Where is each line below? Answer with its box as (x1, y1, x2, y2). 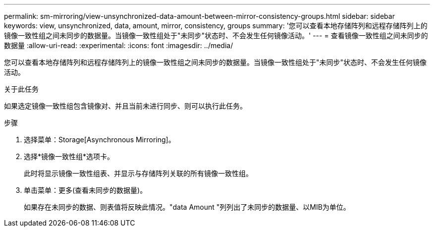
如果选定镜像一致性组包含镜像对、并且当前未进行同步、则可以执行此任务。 (4, 102, 247, 110)
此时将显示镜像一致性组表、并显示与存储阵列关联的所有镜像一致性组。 (24, 169, 253, 177)
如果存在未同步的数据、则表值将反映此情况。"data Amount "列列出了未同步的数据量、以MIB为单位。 (24, 203, 350, 211)
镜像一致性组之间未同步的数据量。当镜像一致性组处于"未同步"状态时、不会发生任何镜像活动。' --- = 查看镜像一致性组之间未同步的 (4, 31, 428, 40)
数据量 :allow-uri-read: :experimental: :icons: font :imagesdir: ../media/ (4, 41, 233, 50)
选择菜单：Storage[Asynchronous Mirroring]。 (24, 135, 175, 144)
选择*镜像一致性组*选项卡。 (24, 152, 114, 161)
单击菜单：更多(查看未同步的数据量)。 (24, 186, 147, 194)
